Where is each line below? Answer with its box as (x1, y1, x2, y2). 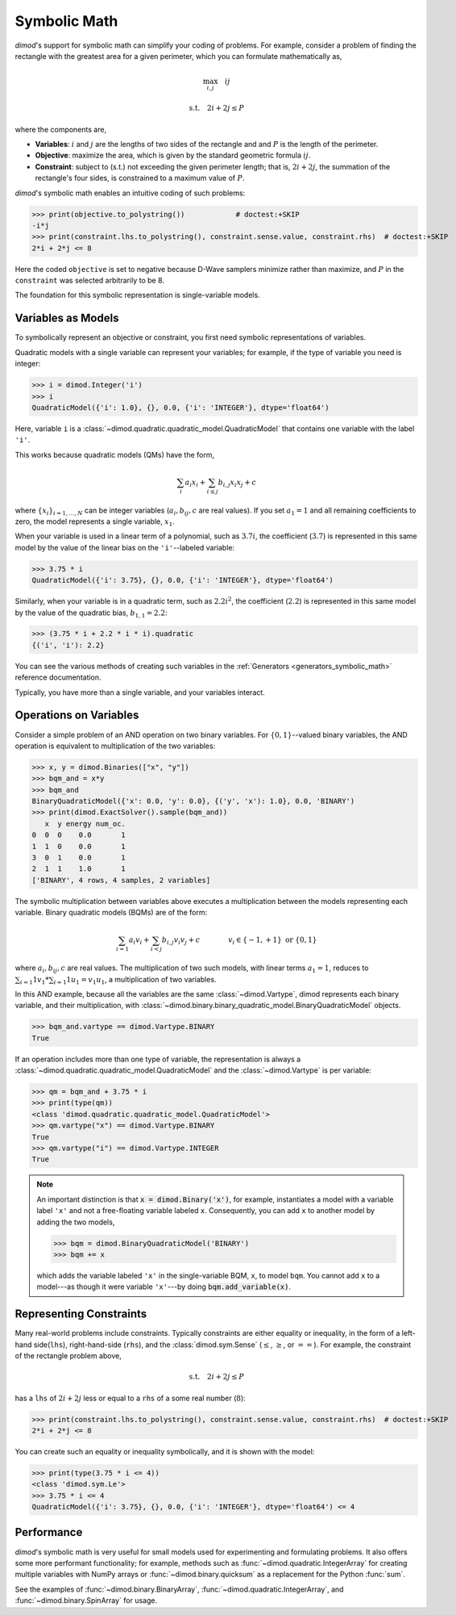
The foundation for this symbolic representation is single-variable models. (15, 291, 261, 300)
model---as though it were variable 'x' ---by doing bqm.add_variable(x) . (36, 1282, 292, 1291)
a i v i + (128, 935, 150, 947)
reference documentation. (15, 672, 102, 682)
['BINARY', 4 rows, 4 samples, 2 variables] (31, 876, 211, 885)
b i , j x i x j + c (218, 477, 257, 488)
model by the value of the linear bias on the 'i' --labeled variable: (15, 542, 235, 552)
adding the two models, (36, 1217, 115, 1227)
